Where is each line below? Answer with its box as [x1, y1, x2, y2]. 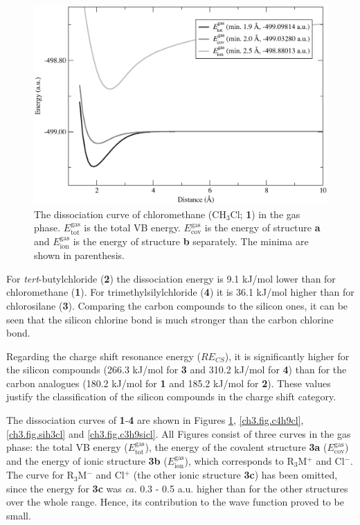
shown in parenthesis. [34, 248, 125, 262]
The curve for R [6, 468, 74, 482]
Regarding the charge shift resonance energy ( [6, 348, 201, 363]
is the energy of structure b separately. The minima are [73, 233, 309, 248]
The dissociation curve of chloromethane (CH [34, 206, 226, 221]
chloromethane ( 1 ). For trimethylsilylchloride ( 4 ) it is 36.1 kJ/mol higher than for [6, 285, 354, 299]
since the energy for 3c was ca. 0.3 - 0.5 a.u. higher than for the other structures [6, 481, 348, 495]
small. [6, 508, 31, 523]
